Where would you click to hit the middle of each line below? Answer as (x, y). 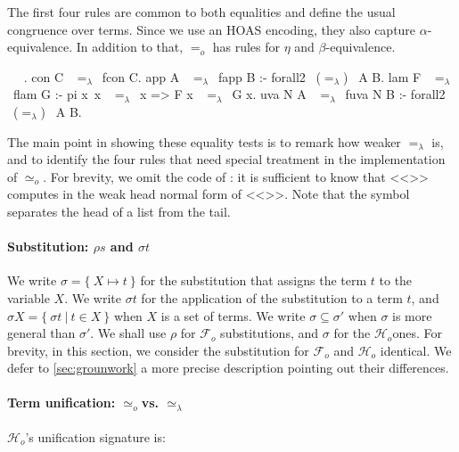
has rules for (246, 47)
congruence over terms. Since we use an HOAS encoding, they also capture (212, 29)
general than (41, 333)
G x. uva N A (269, 94)
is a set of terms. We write (233, 315)
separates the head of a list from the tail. (119, 211)
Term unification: (61, 403)
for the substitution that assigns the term (254, 280)
